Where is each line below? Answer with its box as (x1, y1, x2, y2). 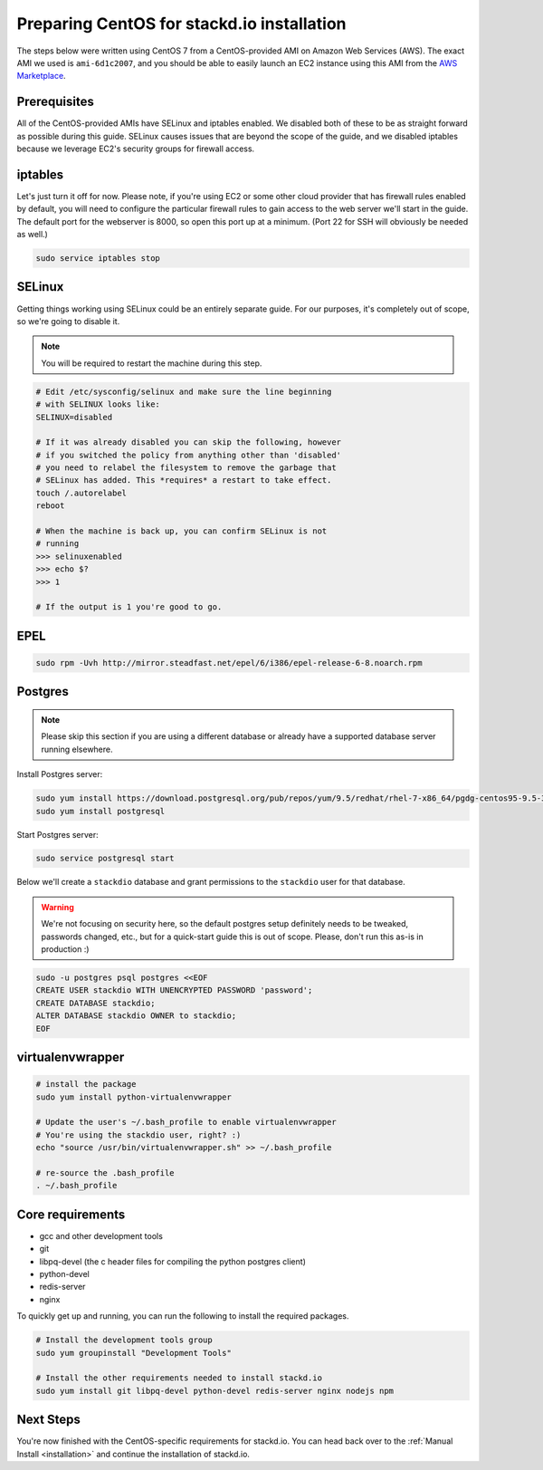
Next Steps (16, 1412, 81, 1427)
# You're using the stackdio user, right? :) (35, 1129, 242, 1140)
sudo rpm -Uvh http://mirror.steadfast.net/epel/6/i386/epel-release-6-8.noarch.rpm (35, 658, 423, 668)
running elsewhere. (41, 744, 113, 754)
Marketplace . (16, 71, 67, 82)
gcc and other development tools (39, 1230, 163, 1241)
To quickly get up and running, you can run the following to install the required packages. (16, 1311, 349, 1321)
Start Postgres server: (16, 829, 99, 840)
